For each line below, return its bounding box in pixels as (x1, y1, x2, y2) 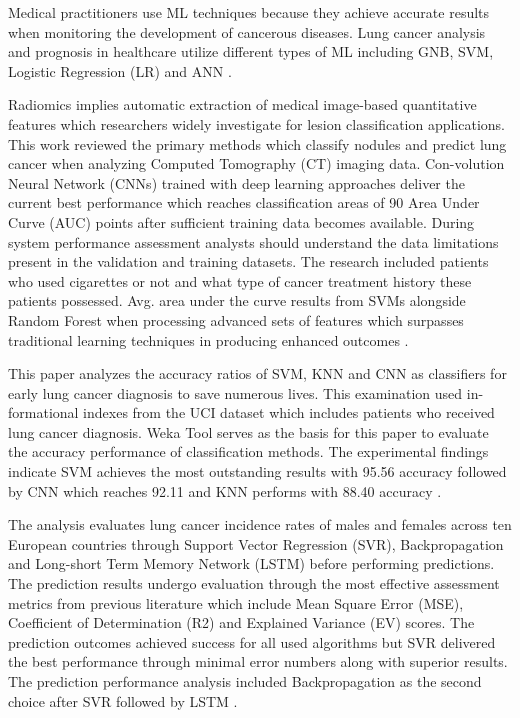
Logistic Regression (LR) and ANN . (8, 60, 232, 81)
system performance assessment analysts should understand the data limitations (8, 231, 499, 252)
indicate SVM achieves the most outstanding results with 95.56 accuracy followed (8, 461, 507, 482)
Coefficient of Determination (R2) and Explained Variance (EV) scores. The (8, 612, 475, 633)
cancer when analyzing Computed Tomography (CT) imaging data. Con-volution (8, 153, 505, 174)
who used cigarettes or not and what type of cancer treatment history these (8, 270, 472, 291)
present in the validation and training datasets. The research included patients (8, 251, 489, 272)
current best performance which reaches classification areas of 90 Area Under (8, 192, 480, 213)
